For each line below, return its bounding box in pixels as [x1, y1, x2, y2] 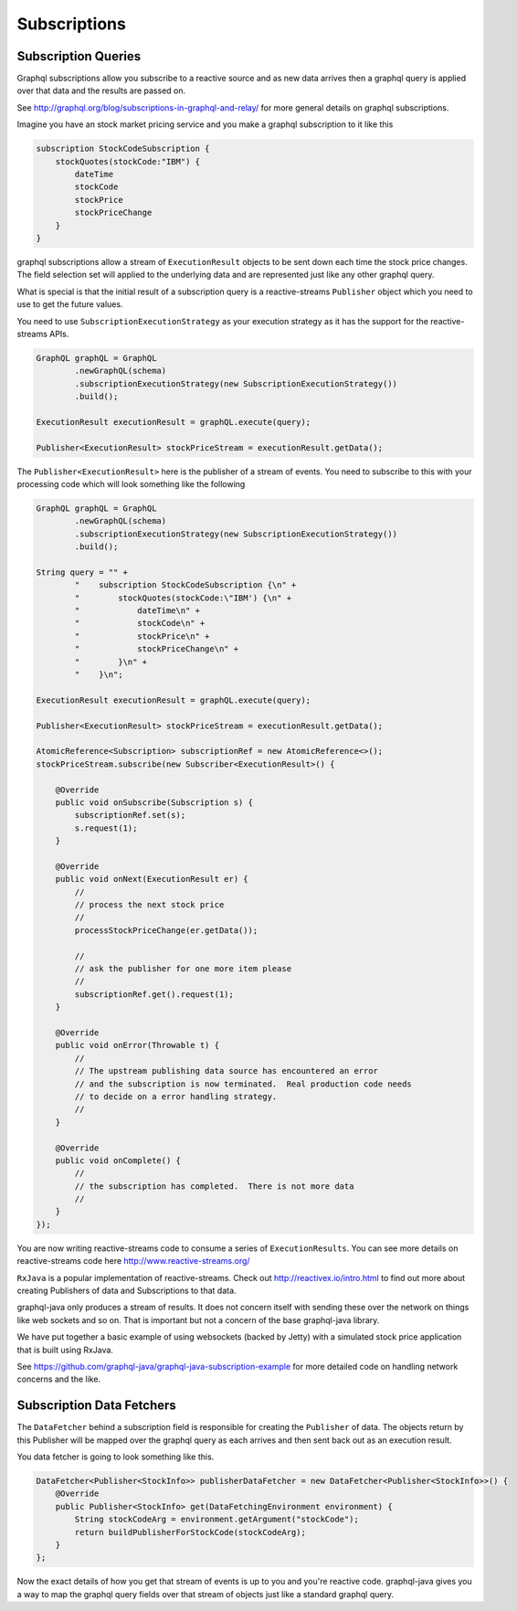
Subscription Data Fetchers [16, 1398, 177, 1414]
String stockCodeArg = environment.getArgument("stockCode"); [74, 1514, 360, 1525]
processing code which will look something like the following [16, 478, 246, 489]
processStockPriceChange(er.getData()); [74, 925, 258, 936]
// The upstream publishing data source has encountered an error [74, 1065, 379, 1076]
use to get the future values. [16, 299, 123, 310]
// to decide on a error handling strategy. [74, 1091, 278, 1101]
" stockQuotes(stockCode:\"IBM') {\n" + [74, 592, 292, 603]
